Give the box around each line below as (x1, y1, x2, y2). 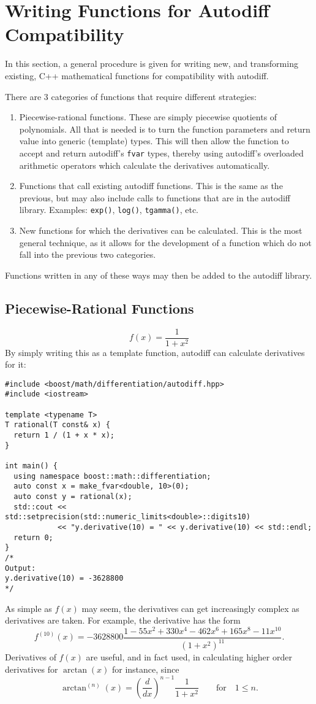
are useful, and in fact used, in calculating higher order (86, 651, 292, 663)
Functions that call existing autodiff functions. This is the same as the (19, 179, 283, 192)
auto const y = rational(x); (13, 492, 132, 501)
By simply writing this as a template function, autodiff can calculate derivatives (5, 346, 305, 358)
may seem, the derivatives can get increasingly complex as (81, 601, 299, 614)
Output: (5, 563, 36, 573)
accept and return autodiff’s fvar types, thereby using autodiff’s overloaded (19, 146, 304, 159)
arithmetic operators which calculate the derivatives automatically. (19, 158, 270, 171)
